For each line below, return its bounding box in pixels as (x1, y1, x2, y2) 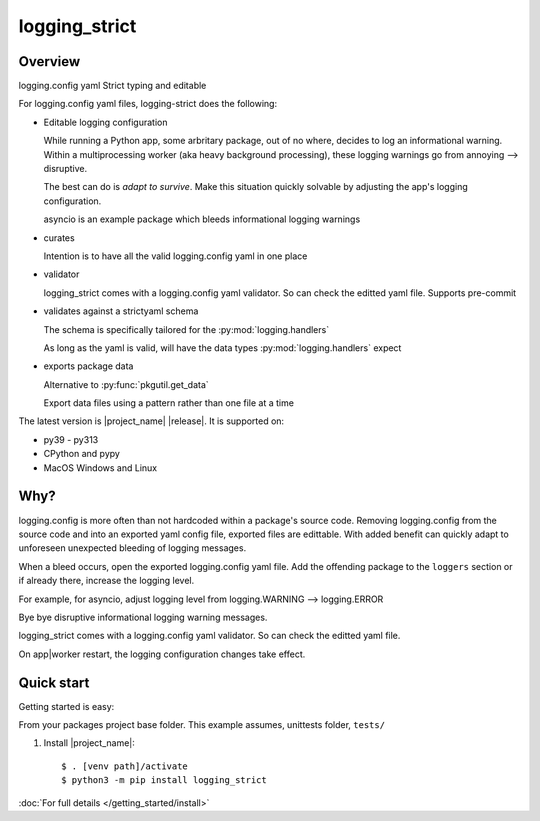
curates (43, 231, 75, 244)
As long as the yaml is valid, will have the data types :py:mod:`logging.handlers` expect (43, 341, 402, 354)
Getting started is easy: (18, 700, 115, 712)
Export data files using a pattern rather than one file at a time (43, 397, 295, 409)
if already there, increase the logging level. (18, 575, 195, 587)
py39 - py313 (43, 433, 99, 445)
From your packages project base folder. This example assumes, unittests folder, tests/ (18, 718, 385, 730)
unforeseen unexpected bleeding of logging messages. (18, 542, 247, 554)
